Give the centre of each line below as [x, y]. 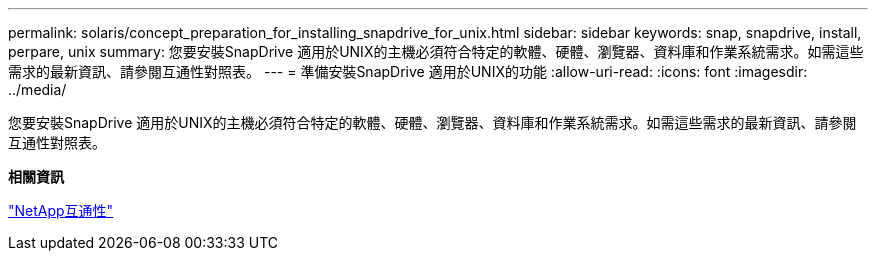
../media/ [37, 89]
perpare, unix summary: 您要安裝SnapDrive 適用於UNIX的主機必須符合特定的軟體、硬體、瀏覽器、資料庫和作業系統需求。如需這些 [436, 51]
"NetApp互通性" [61, 210]
